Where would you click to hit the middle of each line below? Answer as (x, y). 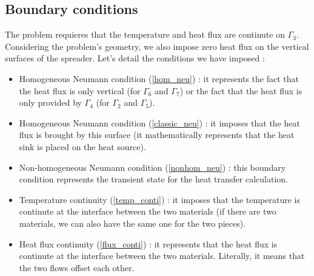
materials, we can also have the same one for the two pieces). (132, 223)
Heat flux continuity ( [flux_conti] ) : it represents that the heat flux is (148, 243)
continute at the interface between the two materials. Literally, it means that (162, 256)
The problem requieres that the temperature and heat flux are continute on (145, 34)
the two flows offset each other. (77, 267)
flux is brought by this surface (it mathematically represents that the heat (157, 135)
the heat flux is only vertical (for (80, 90)
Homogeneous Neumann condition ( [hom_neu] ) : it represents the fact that (159, 78)
